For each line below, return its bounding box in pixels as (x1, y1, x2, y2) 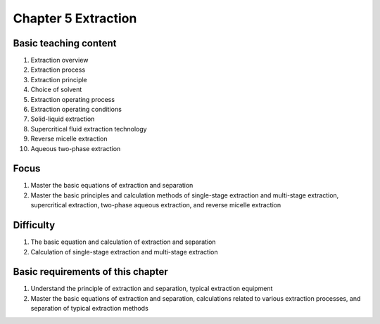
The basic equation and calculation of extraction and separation (30, 238, 216, 246)
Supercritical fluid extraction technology (30, 124, 147, 133)
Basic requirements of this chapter (13, 266, 168, 278)
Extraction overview (30, 56, 89, 65)
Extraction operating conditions (30, 105, 122, 114)
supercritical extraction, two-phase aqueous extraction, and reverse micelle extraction (30, 201, 281, 209)
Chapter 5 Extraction (13, 11, 137, 26)
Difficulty (13, 219, 56, 231)
